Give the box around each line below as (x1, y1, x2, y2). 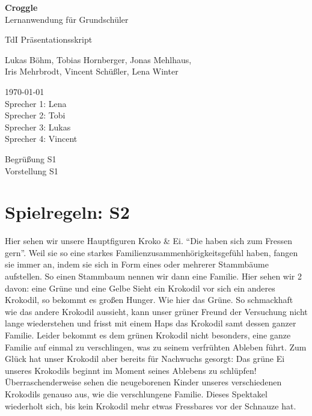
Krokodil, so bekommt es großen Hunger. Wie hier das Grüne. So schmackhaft (5, 293, 293, 306)
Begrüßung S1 (5, 152, 57, 165)
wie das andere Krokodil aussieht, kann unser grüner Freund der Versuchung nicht (5, 305, 308, 317)
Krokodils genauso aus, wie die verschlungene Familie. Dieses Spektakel (5, 387, 268, 400)
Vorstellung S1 (5, 164, 58, 177)
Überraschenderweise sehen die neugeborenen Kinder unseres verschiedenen (5, 376, 282, 388)
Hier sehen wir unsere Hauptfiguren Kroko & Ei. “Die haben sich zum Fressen (5, 234, 292, 247)
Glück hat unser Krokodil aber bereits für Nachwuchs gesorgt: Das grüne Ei (5, 352, 285, 365)
